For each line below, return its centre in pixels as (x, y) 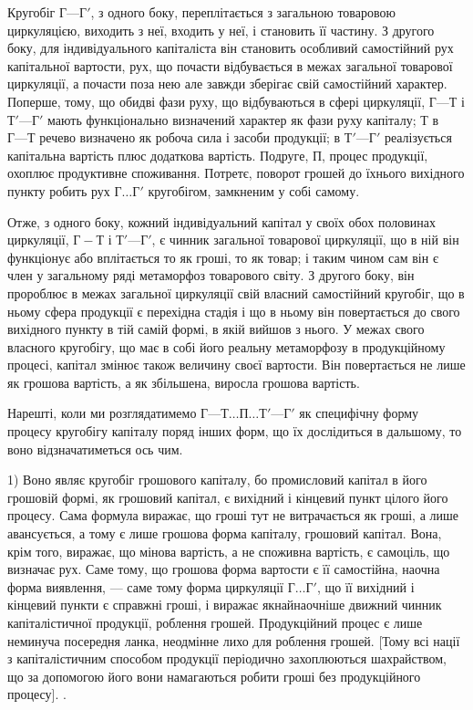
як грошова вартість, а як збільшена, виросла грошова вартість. (184, 382)
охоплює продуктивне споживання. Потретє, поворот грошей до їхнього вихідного (236, 173)
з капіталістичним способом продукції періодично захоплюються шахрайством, (227, 658)
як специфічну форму (359, 413)
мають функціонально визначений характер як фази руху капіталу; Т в (243, 119)
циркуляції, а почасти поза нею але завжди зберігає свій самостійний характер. (227, 84)
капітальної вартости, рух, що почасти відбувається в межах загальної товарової (230, 65)
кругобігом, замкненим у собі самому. (254, 190)
